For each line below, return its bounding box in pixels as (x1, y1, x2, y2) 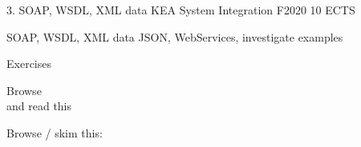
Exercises (6, 55, 51, 72)
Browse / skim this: (6, 124, 103, 141)
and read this (6, 97, 72, 114)
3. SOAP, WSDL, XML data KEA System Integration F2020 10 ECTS (6, 2, 355, 18)
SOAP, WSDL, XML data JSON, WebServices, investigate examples (6, 28, 343, 45)
